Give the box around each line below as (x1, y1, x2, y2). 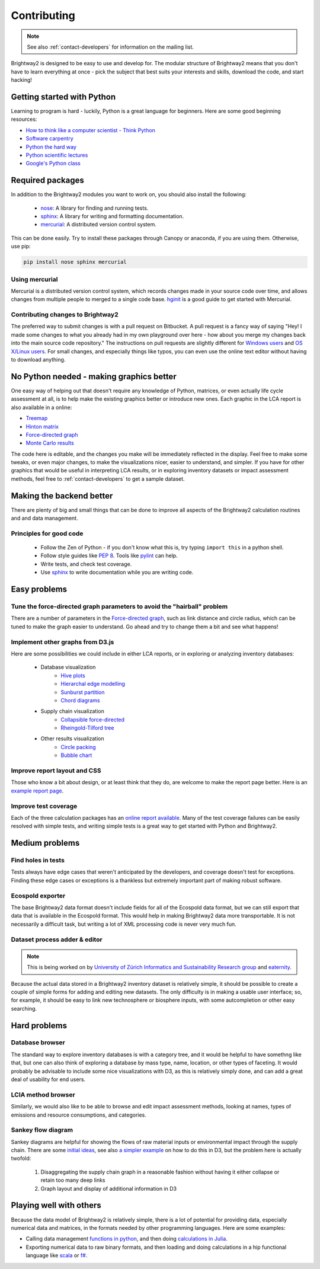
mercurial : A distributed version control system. (40, 221, 157, 228)
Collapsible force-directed (60, 716, 124, 723)
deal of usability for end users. (11, 1076, 86, 1083)
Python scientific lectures (25, 151, 88, 158)
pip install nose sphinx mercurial (23, 258, 127, 266)
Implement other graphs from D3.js (11, 638, 114, 646)
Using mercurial (11, 275, 58, 283)
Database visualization (40, 664, 96, 671)
